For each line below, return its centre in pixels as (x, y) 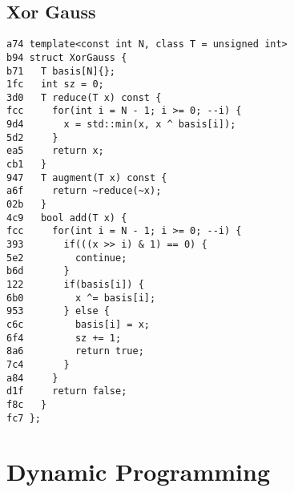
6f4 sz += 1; (64, 338)
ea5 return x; (55, 151)
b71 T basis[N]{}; (61, 71)
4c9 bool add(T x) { (67, 218)
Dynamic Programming (139, 472)
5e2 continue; (67, 258)
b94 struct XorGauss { (67, 57)
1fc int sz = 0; (55, 85)
